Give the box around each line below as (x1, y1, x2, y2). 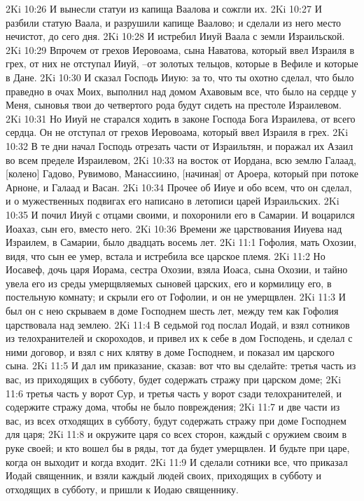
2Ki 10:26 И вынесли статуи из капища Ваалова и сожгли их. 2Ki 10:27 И (6, 1, 322, 15)
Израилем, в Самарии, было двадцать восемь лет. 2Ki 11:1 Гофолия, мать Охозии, (6, 235, 357, 249)
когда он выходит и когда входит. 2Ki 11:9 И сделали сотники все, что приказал (6, 454, 348, 469)
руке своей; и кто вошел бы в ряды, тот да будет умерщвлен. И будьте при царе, (6, 441, 350, 455)
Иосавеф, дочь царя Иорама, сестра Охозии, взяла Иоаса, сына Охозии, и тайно (6, 262, 348, 277)
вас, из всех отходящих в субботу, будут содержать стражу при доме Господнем (6, 413, 346, 427)
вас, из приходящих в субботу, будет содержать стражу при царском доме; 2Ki (6, 372, 342, 387)
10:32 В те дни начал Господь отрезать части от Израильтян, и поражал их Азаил (6, 138, 353, 153)
